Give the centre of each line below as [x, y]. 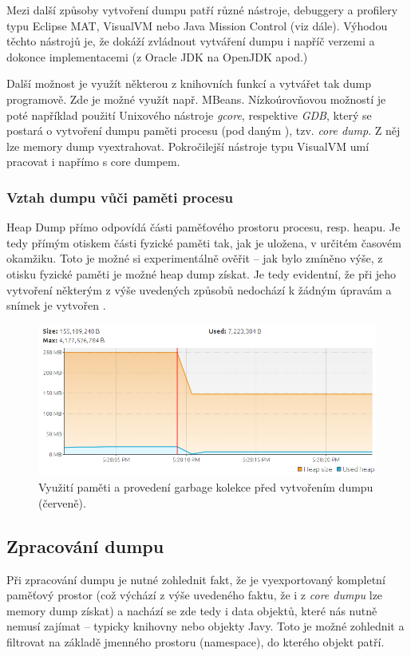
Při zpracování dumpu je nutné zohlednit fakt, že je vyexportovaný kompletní [196, 579]
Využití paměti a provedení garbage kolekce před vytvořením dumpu [206, 487]
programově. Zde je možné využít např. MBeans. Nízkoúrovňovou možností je [196, 99]
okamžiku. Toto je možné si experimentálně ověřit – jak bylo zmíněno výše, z [195, 258]
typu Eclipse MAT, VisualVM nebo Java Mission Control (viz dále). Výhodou [197, 25]
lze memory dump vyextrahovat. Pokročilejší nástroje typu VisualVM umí [188, 146]
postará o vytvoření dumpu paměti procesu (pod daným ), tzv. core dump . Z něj [204, 130]
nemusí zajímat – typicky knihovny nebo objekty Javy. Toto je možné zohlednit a [205, 626]
